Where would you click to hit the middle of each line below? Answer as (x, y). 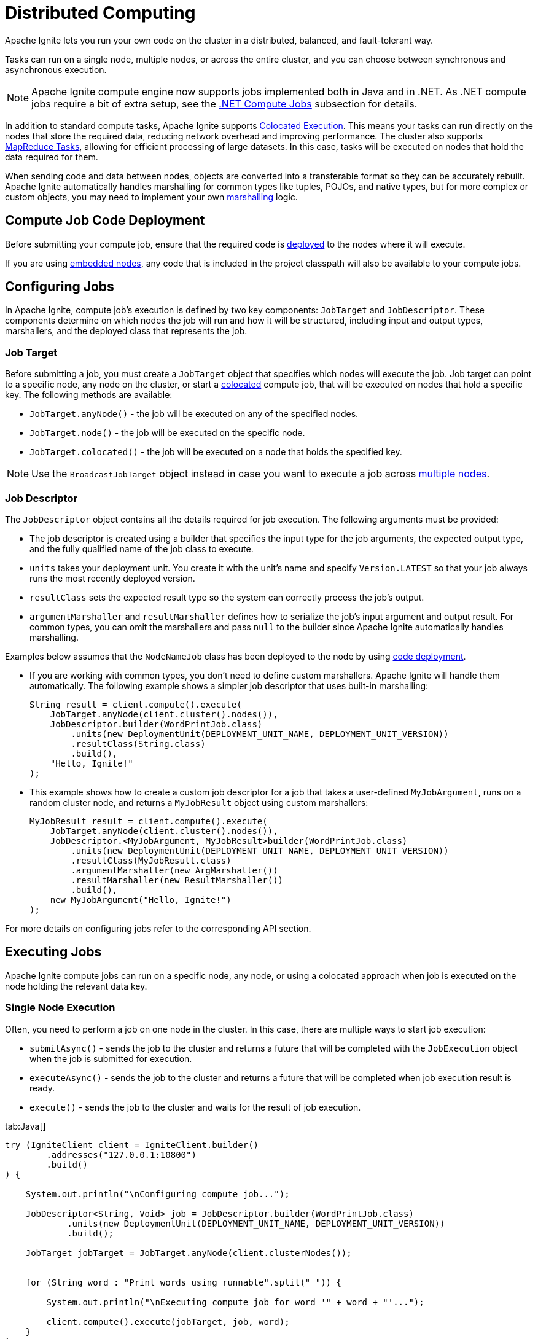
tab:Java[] (25, 1126)
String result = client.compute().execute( (136, 704)
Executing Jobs (53, 952)
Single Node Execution (60, 1008)
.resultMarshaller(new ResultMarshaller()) (177, 880)
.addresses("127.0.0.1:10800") (121, 1154)
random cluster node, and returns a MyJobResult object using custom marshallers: (199, 802)
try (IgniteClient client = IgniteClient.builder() (132, 1145)
